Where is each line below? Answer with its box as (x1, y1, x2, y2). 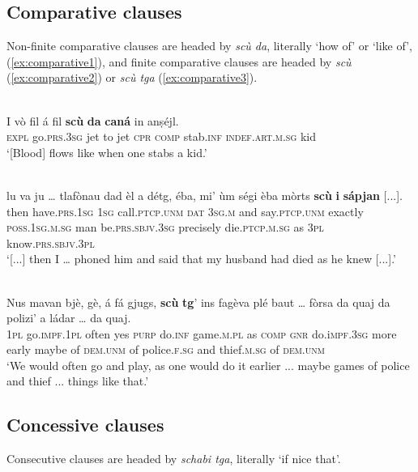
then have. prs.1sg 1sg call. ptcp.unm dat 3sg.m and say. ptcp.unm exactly (6, 202, 364, 219)
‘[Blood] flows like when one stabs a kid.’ (6, 143, 207, 160)
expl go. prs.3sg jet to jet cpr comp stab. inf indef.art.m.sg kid (6, 128, 316, 145)
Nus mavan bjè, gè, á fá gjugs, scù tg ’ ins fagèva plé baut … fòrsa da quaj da (6, 293, 390, 310)
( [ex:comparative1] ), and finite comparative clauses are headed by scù (6, 53, 352, 70)
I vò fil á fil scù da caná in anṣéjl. (6, 112, 179, 129)
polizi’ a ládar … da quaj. (6, 309, 131, 326)
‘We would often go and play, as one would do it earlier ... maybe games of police (6, 356, 410, 373)
